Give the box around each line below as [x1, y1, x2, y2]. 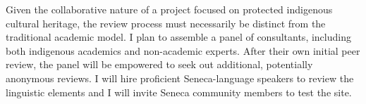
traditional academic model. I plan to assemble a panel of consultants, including [6, 30, 351, 44]
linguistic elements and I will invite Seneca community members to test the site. [6, 84, 352, 99]
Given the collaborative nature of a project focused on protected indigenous [6, 2, 333, 16]
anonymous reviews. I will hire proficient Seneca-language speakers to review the [6, 70, 354, 85]
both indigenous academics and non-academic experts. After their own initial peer [6, 43, 360, 58]
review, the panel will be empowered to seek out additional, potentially [6, 57, 313, 72]
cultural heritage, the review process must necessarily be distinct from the [6, 15, 326, 30]
